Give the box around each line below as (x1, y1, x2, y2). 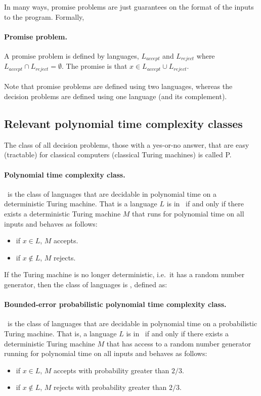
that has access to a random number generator (106, 338, 251, 348)
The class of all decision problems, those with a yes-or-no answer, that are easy (4, 139, 249, 150)
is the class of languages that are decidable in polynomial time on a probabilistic (7, 318, 257, 329)
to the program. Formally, (4, 11, 84, 22)
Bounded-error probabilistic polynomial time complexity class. (4, 299, 227, 310)
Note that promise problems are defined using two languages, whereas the (4, 81, 233, 92)
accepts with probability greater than (54, 365, 169, 375)
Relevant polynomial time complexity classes (4, 116, 243, 131)
